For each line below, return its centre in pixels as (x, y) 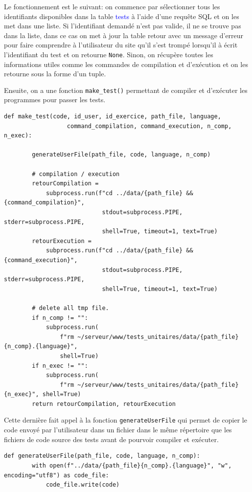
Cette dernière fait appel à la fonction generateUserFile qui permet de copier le (126, 420)
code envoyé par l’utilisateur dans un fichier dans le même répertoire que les (118, 430)
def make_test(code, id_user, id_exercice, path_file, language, (113, 117)
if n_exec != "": (60, 366)
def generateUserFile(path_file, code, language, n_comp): (102, 456)
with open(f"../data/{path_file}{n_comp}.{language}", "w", (132, 465)
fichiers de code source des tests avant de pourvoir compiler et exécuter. (111, 439)
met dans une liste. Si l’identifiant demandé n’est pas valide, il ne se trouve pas (123, 26)
